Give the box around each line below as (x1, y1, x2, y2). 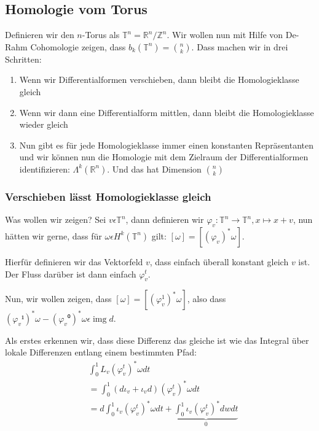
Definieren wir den (5, 28, 74, 41)
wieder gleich (19, 118, 68, 131)
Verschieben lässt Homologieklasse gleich (5, 188, 211, 204)
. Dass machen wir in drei (191, 40, 288, 53)
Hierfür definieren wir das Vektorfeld (5, 255, 143, 268)
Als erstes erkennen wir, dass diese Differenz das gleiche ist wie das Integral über (5, 333, 309, 346)
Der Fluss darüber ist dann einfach (5, 267, 136, 280)
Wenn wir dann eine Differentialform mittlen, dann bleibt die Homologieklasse (19, 106, 314, 118)
